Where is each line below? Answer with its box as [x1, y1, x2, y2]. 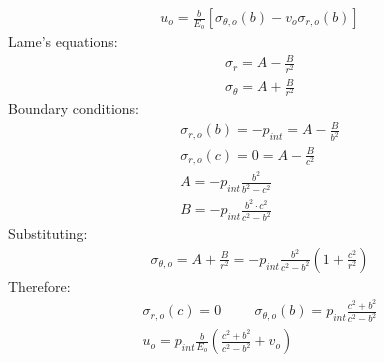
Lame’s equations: [8, 31, 118, 52]
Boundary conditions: [8, 98, 140, 119]
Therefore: [8, 275, 71, 296]
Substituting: [8, 223, 88, 244]
